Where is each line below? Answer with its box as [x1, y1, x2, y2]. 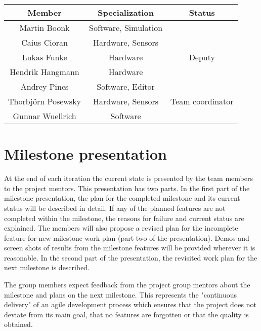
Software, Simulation [89, 22, 163, 33]
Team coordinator [170, 95, 234, 107]
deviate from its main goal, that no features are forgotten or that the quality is [4, 309, 249, 319]
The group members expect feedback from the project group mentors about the [4, 279, 250, 290]
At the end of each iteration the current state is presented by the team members [4, 173, 253, 183]
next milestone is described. [4, 262, 90, 273]
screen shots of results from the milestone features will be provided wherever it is [4, 242, 255, 253]
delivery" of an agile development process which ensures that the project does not [4, 299, 256, 310]
